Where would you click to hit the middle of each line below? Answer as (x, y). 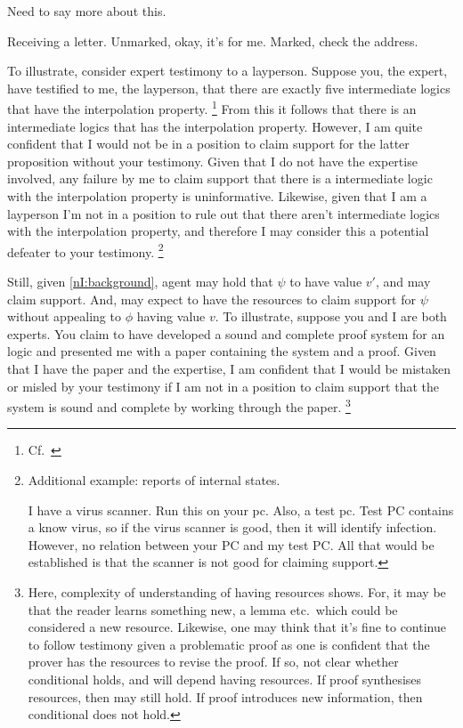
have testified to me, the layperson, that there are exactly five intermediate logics (229, 88)
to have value (326, 282)
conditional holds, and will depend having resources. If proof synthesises (225, 679)
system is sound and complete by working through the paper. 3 (179, 405)
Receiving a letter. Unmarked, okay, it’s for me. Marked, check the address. (213, 40)
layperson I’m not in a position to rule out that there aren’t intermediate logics (223, 213)
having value (171, 316)
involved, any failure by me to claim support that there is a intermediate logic (220, 178)
